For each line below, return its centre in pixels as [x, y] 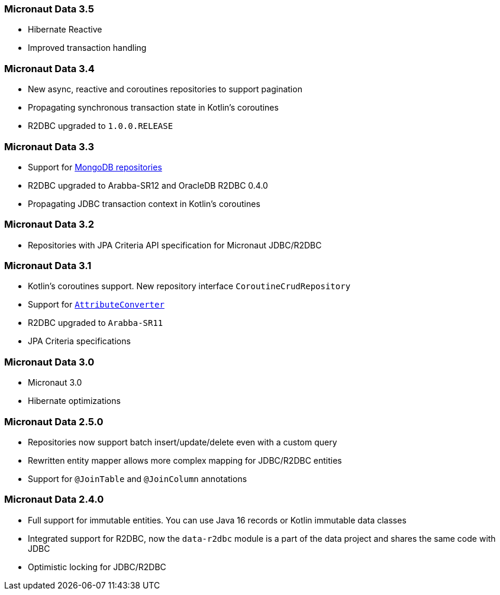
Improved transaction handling [87, 48]
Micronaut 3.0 [55, 383]
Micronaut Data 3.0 [49, 362]
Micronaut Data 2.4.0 [54, 499]
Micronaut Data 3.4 [49, 68]
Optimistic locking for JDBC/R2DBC [97, 567]
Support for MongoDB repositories [95, 167]
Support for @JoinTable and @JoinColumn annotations [138, 478]
